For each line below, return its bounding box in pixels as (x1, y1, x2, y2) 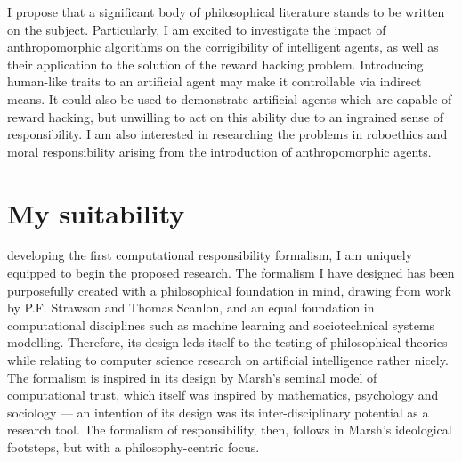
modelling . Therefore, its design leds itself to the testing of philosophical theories (7, 333, 448, 352)
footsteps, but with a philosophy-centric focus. (7, 438, 260, 456)
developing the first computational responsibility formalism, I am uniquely (7, 246, 413, 264)
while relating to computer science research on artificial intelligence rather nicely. (7, 351, 449, 369)
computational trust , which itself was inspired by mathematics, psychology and (7, 385, 439, 404)
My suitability (7, 194, 185, 231)
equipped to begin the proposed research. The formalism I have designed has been (7, 263, 455, 282)
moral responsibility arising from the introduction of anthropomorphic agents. (7, 142, 432, 160)
